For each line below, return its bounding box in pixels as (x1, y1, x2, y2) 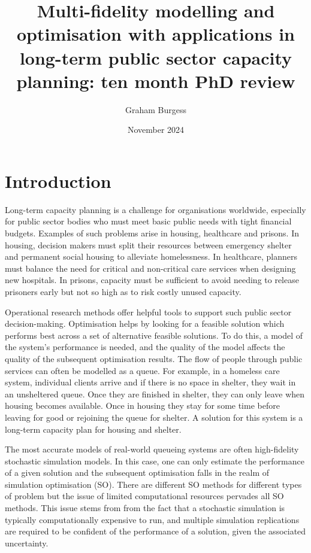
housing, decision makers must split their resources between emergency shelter (5, 238, 292, 251)
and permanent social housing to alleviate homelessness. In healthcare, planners (5, 250, 297, 263)
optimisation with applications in (16, 22, 295, 46)
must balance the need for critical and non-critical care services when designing (5, 262, 296, 274)
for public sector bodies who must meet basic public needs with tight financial (5, 215, 292, 227)
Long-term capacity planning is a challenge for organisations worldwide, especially (5, 203, 306, 215)
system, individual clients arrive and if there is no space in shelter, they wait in (5, 376, 296, 388)
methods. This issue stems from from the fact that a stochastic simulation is (5, 502, 285, 514)
